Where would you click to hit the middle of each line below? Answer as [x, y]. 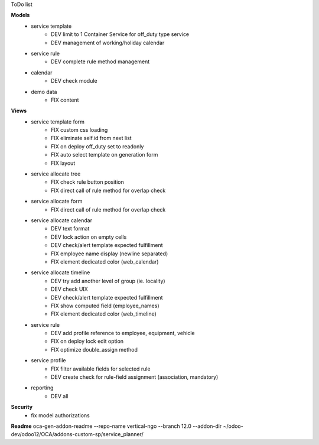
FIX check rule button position [87, 182]
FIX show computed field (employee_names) [105, 306]
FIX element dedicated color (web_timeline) [104, 314]
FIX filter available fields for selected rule [101, 369]
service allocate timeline [61, 272]
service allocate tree [56, 174]
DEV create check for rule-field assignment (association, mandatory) [135, 377]
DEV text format [70, 229]
